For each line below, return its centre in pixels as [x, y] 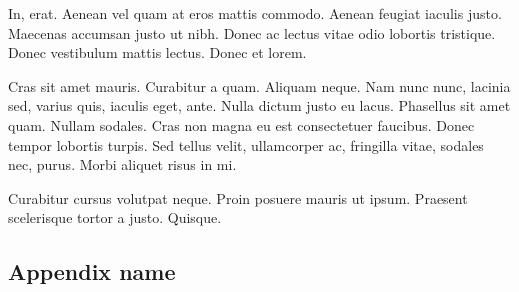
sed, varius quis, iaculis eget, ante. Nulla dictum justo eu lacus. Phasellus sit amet [259, 105]
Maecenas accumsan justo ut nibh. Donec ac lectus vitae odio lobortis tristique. [252, 32]
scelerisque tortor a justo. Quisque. [115, 217]
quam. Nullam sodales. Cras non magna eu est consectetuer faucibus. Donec [241, 124]
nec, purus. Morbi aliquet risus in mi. [122, 164]
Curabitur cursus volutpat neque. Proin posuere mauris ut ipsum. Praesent [238, 197]
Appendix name [92, 271]
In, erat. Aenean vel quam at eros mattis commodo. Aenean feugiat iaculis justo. [255, 13]
